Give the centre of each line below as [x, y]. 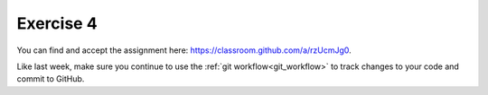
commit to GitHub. [51, 79]
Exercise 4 [57, 23]
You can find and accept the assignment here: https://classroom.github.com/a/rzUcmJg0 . [184, 50]
